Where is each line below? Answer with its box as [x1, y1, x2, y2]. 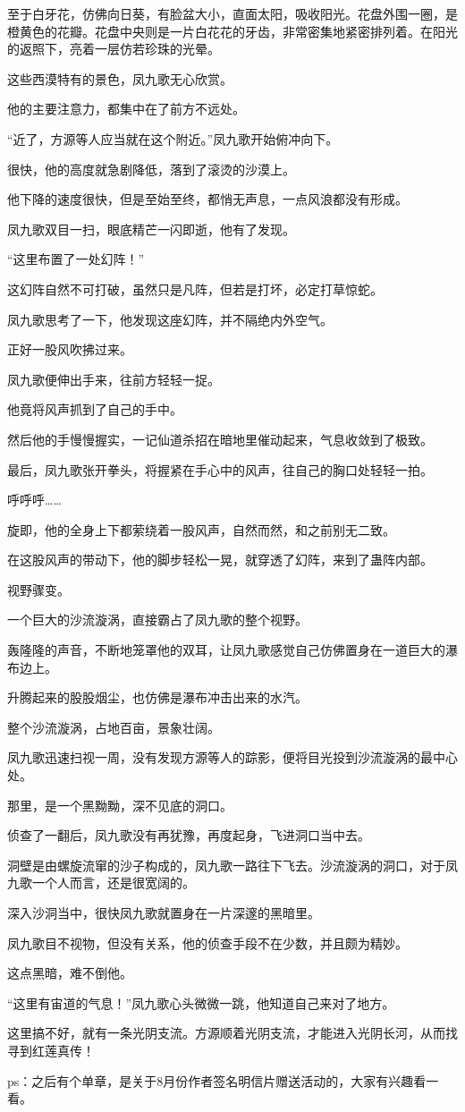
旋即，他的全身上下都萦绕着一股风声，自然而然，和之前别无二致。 [7, 520, 395, 539]
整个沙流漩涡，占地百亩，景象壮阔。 [7, 717, 220, 736]
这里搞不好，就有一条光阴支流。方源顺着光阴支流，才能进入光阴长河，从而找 [7, 1023, 458, 1042]
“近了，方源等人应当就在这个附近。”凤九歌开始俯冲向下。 [7, 129, 339, 148]
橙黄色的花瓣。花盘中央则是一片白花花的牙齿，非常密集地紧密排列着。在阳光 [7, 21, 458, 40]
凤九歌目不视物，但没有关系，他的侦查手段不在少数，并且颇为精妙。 [7, 933, 408, 952]
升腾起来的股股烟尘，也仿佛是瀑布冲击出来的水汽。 [7, 688, 308, 707]
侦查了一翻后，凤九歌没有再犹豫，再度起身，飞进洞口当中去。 [7, 826, 370, 845]
